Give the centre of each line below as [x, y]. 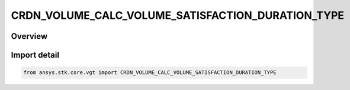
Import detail [35, 55]
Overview [29, 36]
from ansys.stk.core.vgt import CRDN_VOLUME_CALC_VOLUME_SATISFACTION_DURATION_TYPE [150, 73]
